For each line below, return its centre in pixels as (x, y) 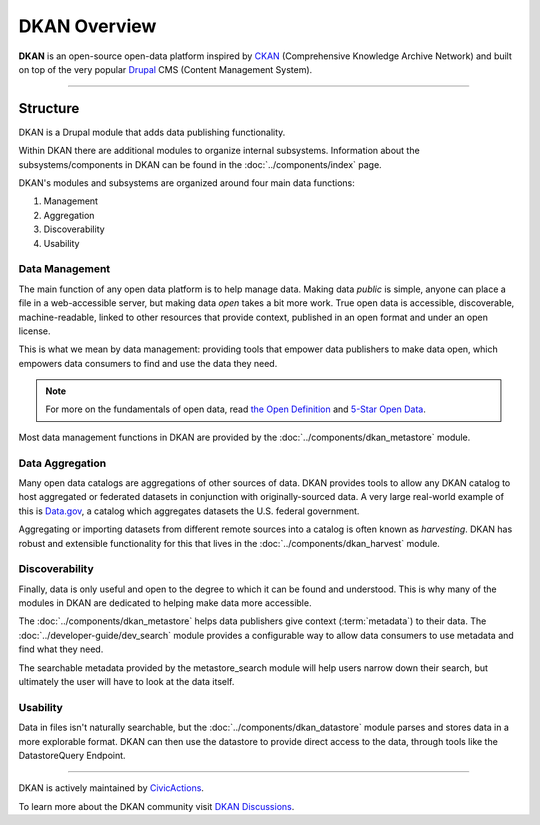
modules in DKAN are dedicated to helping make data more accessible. (165, 603)
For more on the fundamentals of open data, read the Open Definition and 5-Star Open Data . (236, 409)
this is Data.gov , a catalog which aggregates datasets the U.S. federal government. (189, 511)
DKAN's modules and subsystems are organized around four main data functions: (186, 183)
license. (34, 331)
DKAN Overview (87, 26)
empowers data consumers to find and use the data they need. (148, 363)
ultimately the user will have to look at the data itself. (126, 682)
